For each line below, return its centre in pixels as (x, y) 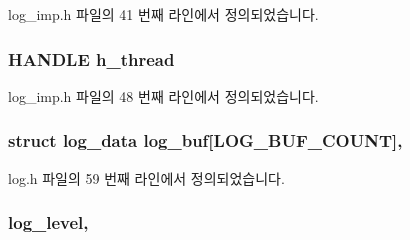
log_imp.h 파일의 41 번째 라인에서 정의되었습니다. (163, 14)
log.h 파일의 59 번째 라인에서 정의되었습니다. (146, 177)
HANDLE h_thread (91, 58)
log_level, (48, 222)
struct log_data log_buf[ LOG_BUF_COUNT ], (205, 140)
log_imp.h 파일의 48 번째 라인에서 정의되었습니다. (163, 95)
